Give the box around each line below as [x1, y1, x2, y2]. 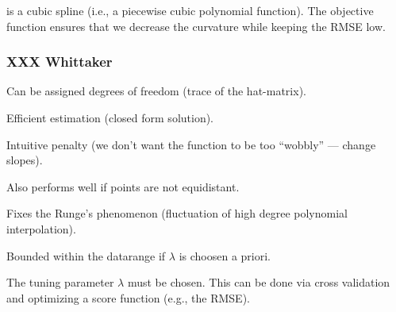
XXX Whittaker [6, 52, 113, 71]
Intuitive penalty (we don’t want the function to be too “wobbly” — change [6, 136, 376, 152]
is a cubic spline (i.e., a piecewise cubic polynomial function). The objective [6, 2, 374, 18]
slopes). [6, 152, 43, 168]
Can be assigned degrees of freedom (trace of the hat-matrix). [6, 83, 306, 99]
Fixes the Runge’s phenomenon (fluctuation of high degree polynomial [6, 205, 348, 221]
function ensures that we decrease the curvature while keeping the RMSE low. [6, 17, 386, 34]
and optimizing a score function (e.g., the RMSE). [6, 289, 250, 306]
